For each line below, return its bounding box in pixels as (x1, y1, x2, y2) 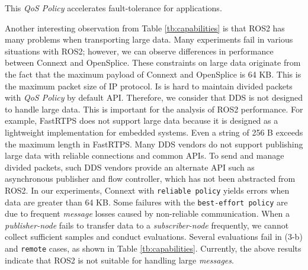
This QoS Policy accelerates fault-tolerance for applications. (5, 2, 222, 14)
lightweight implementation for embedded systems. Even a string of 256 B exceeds (5, 126, 303, 138)
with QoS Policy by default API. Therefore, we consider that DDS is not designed (5, 91, 303, 104)
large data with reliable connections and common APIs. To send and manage (5, 149, 284, 162)
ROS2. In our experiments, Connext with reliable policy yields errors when (5, 184, 290, 196)
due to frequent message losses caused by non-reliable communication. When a (5, 207, 290, 220)
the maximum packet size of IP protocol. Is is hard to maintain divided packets (5, 79, 293, 92)
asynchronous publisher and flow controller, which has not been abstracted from (5, 172, 296, 185)
